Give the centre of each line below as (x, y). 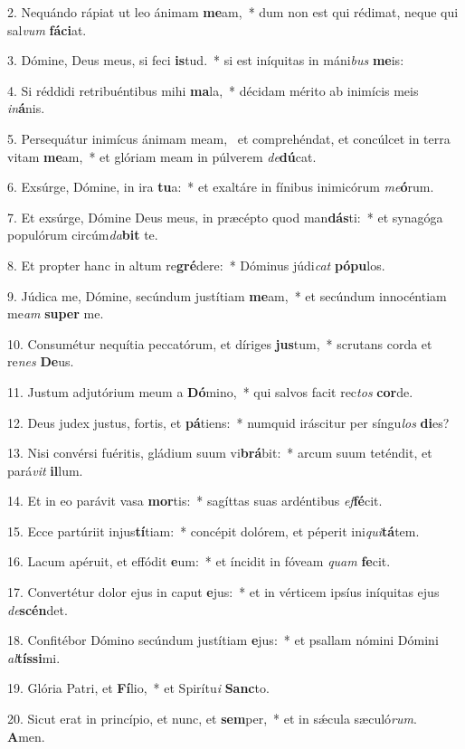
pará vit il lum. (45, 470)
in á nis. (26, 108)
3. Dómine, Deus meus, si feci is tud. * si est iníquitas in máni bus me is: (206, 60)
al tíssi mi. (34, 657)
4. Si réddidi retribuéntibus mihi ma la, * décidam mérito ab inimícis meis (213, 90)
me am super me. (56, 313)
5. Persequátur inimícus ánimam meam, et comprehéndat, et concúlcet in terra (229, 138)
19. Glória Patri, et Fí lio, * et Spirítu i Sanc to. (138, 688)
